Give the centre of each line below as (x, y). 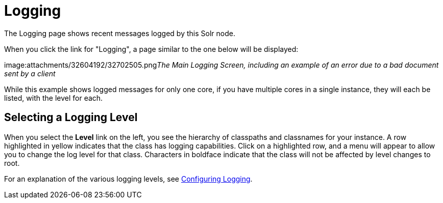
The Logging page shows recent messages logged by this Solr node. (120, 33)
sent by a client (30, 73)
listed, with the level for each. (54, 98)
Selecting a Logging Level (71, 118)
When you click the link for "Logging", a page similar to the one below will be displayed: (151, 49)
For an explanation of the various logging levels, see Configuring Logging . (128, 179)
